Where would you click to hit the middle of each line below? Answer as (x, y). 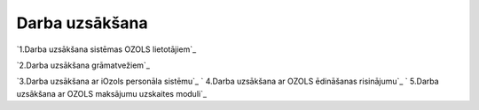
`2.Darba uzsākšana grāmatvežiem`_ (83, 65)
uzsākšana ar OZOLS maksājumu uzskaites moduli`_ (112, 93)
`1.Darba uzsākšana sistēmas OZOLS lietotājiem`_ (106, 49)
